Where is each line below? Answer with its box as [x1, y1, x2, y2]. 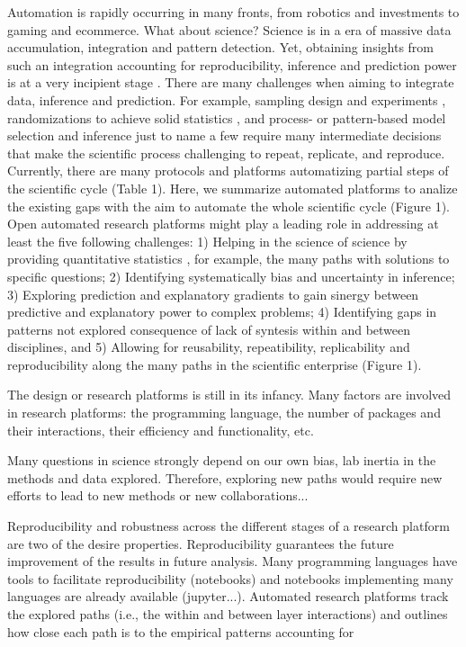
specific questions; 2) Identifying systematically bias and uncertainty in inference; [7, 266, 455, 285]
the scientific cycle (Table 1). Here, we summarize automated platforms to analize [7, 178, 458, 197]
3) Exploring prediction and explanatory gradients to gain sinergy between [7, 284, 419, 303]
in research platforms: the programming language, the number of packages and [7, 403, 441, 422]
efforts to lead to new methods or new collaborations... [7, 486, 309, 505]
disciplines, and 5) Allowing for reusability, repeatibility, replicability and [7, 337, 410, 356]
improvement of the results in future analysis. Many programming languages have [7, 552, 458, 571]
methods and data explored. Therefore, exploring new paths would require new [7, 468, 443, 487]
